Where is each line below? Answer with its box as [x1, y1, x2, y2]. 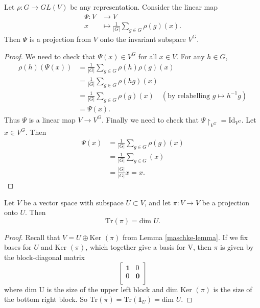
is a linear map [29, 114, 76, 125]
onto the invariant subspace [100, 33, 186, 44]
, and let [144, 197, 171, 207]
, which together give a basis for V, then [85, 242, 211, 252]
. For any [176, 51, 205, 61]
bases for [4, 242, 32, 252]
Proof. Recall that [4, 231, 60, 242]
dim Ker [166, 286, 192, 294]
